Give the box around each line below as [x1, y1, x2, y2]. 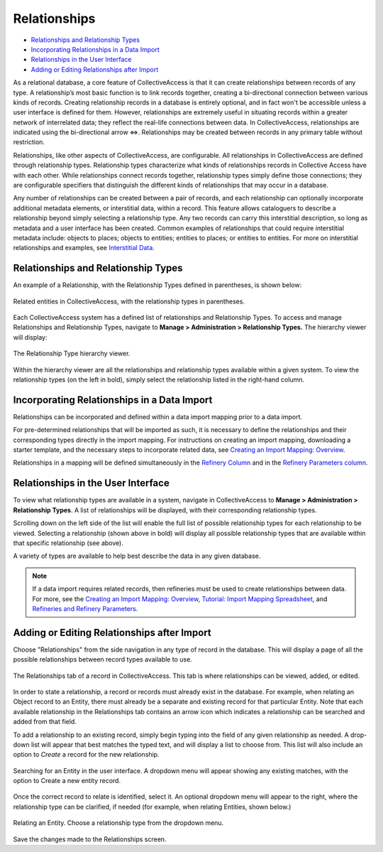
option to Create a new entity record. [13, 777, 121, 785]
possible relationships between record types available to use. [13, 655, 193, 664]
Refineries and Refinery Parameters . [32, 604, 138, 613]
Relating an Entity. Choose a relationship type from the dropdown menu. [13, 819, 224, 827]
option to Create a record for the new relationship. [13, 750, 160, 759]
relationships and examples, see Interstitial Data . [13, 244, 155, 252]
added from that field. [13, 718, 77, 726]
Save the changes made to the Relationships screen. [13, 835, 167, 843]
